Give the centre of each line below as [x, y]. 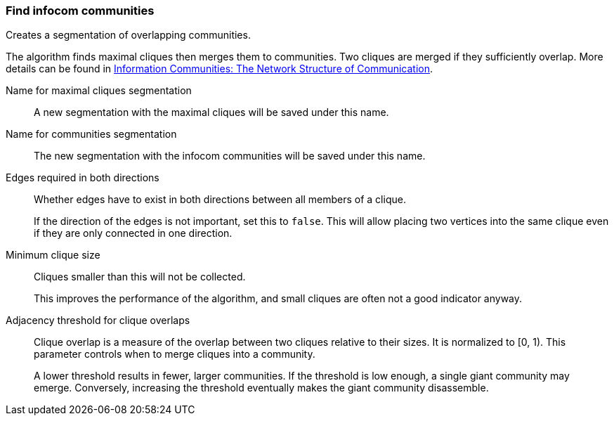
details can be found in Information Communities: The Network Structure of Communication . [220, 69]
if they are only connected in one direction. [133, 233]
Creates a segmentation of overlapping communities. [128, 35]
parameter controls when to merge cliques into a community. [175, 354]
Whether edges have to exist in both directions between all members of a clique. [220, 200]
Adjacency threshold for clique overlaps [98, 320]
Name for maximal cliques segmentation [99, 91]
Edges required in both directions [83, 178]
